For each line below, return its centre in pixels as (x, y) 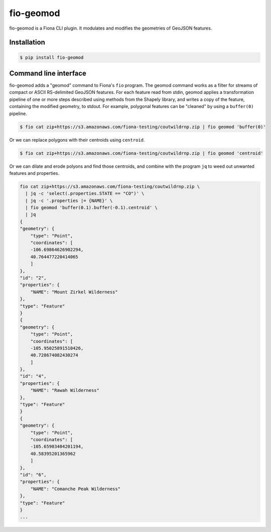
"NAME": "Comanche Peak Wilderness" (75, 489)
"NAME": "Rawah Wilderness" (65, 390)
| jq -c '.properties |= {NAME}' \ (69, 200)
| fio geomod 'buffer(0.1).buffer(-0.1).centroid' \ (91, 208)
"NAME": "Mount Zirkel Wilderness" (74, 292)
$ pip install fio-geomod (52, 57)
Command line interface (48, 73)
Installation (27, 42)
